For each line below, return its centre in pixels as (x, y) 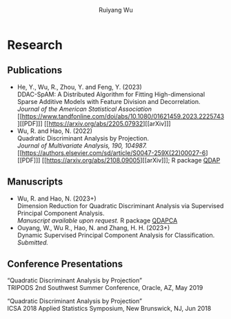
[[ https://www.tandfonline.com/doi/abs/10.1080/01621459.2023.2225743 (121, 116)
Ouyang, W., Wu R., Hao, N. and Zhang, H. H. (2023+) (93, 227)
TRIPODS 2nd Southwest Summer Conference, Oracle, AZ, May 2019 (105, 288)
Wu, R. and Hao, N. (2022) (55, 131)
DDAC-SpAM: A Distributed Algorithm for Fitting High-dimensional (111, 94)
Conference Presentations (65, 264)
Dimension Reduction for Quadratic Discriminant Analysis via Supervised (120, 205)
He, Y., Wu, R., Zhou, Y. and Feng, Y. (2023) (80, 87)
